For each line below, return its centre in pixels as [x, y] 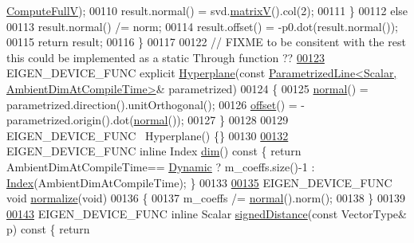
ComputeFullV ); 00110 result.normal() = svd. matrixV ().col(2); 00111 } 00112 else [207, 10]
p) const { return [48, 229]
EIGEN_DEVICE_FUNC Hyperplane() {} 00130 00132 [148, 135]
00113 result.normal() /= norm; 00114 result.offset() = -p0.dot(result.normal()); [202, 26]
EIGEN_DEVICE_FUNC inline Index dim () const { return [154, 151]
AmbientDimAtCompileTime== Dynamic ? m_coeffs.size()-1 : [161, 166]
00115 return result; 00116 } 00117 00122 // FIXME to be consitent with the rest [206, 42]
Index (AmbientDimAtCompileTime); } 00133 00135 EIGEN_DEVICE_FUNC [199, 182]
